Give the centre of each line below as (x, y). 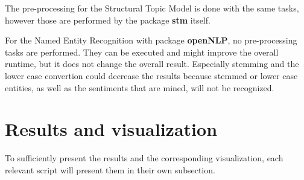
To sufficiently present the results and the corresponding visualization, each (144, 158)
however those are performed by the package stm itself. (108, 20)
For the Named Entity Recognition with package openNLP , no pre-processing (151, 40)
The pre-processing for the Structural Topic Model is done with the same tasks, (152, 8)
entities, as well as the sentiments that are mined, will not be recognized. (140, 87)
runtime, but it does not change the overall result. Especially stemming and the (152, 64)
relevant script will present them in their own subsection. (110, 169)
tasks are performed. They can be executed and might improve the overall (142, 52)
